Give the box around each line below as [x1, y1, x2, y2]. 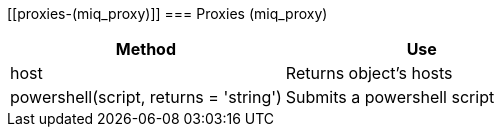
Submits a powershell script [285, 87, 495, 107]
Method [115, 39, 177, 59]
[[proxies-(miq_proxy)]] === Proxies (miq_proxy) [7, 5, 328, 22]
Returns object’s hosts [285, 63, 453, 83]
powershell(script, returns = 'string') [10, 87, 282, 107]
